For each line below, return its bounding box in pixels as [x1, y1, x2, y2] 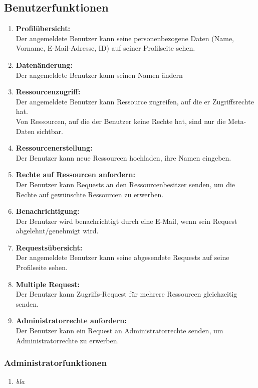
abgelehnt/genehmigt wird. [16, 225, 99, 236]
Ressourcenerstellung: [16, 143, 93, 153]
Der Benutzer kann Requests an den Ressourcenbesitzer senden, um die [16, 179, 235, 189]
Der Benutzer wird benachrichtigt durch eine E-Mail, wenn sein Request [16, 215, 237, 226]
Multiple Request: [16, 279, 80, 289]
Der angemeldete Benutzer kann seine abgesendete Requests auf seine [16, 252, 229, 263]
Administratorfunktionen [4, 356, 107, 369]
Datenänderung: [16, 59, 73, 70]
